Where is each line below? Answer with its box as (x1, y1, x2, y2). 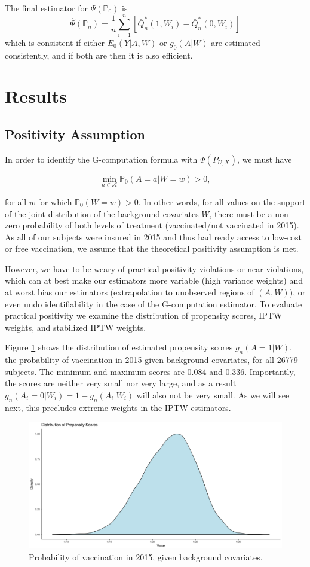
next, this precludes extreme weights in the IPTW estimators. (5, 401, 231, 413)
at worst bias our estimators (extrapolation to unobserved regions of (5, 286, 254, 298)
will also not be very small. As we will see (136, 389, 290, 401)
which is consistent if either (5, 36, 105, 48)
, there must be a (209, 207, 272, 220)
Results (5, 84, 67, 108)
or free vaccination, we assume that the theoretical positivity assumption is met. (5, 242, 299, 255)
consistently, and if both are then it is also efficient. (5, 48, 193, 61)
